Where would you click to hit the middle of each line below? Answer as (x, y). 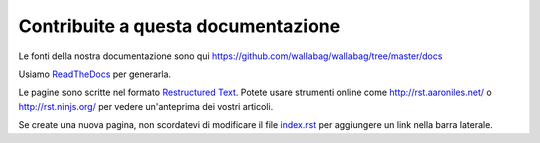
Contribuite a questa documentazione (179, 26)
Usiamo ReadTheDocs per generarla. (95, 74)
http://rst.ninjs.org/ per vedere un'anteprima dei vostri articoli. (146, 106)
